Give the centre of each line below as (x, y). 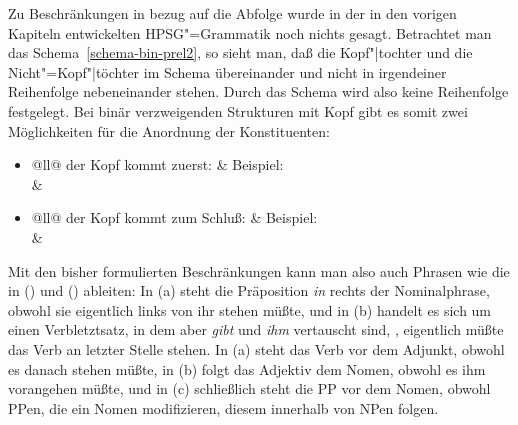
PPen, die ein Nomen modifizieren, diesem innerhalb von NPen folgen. (223, 407)
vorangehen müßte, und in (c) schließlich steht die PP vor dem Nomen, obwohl (249, 388)
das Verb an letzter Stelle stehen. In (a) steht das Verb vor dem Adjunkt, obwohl (256, 348)
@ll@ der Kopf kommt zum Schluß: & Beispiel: (174, 217)
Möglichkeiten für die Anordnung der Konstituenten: (169, 130)
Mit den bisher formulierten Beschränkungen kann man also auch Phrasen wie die (259, 270)
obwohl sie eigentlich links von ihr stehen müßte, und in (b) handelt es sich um (250, 309)
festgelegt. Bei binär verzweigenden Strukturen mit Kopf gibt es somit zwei (238, 110)
